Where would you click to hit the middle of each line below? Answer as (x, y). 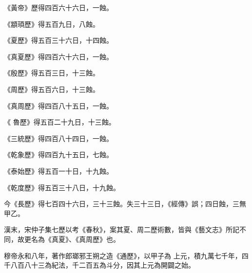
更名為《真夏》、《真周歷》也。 (72, 239)
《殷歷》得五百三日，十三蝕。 (52, 73)
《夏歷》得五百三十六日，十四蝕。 (58, 40)
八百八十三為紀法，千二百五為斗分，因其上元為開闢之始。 (103, 265)
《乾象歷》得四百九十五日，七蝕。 (58, 155)
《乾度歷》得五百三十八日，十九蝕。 (62, 187)
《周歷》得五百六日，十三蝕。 (52, 89)
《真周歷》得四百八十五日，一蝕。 (58, 105)
